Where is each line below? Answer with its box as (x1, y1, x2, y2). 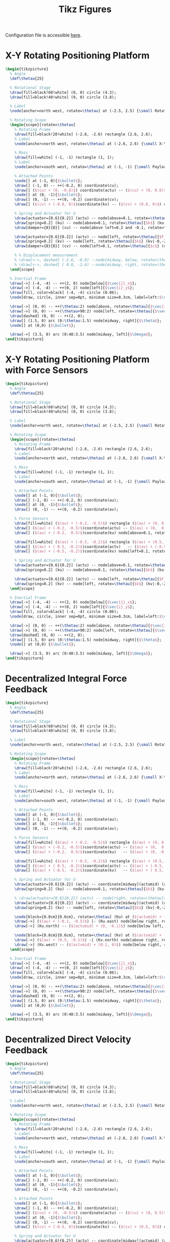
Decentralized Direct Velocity (5, 1034, 132, 1045)
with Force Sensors (5, 365, 89, 376)
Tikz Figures (58, 4, 112, 15)
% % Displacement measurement (14, 253, 78, 258)
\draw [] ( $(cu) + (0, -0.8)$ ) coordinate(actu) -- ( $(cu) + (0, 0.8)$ (14, 187, 166, 193)
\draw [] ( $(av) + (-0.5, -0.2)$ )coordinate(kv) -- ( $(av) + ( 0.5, (14, 868, 164, 873)
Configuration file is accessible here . (5, 32, 82, 38)
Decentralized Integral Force (5, 673, 127, 684)
